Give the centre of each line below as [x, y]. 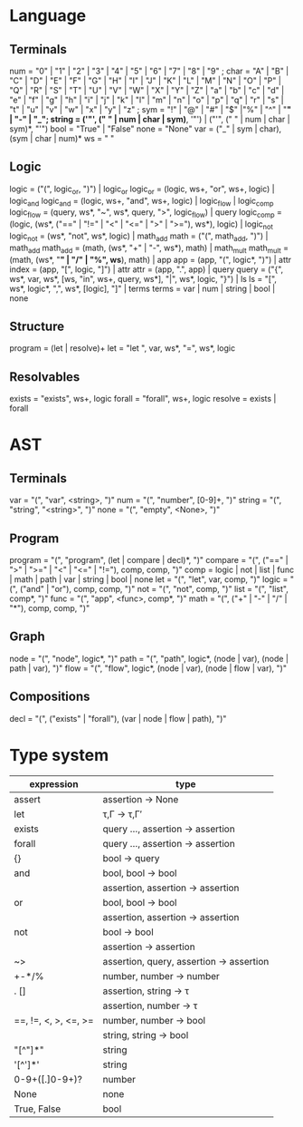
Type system [59, 755]
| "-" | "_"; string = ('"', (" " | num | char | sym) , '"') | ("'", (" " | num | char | [150, 119]
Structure [37, 326]
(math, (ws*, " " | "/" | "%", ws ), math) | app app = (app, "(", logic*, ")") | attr [151, 259]
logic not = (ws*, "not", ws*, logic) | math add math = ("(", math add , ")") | [139, 237]
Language [48, 16]
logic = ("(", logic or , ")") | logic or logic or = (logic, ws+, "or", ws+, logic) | [142, 189]
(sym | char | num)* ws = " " [62, 138]
